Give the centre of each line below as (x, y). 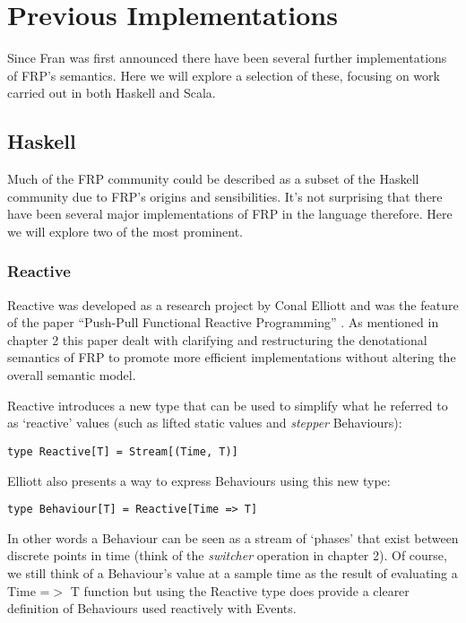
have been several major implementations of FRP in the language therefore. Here (230, 214)
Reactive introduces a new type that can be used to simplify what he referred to (228, 405)
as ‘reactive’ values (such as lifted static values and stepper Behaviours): (205, 423)
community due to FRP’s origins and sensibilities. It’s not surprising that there (225, 196)
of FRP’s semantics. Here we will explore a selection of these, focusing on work (224, 75)
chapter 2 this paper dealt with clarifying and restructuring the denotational (217, 339)
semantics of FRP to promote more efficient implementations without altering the (232, 357)
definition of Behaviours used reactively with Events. (152, 608)
